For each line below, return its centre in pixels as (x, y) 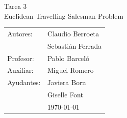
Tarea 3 (15, 6)
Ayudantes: (24, 82)
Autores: (20, 33)
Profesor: (21, 58)
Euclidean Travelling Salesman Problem (64, 15)
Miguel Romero (70, 70)
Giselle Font (65, 95)
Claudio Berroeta (73, 33)
